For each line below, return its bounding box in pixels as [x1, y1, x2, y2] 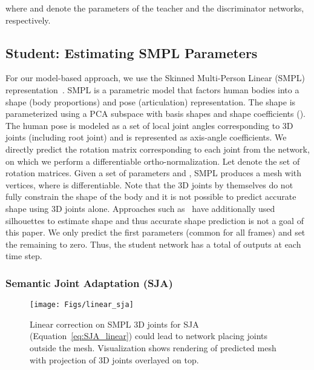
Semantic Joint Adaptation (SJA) [5, 275, 173, 290]
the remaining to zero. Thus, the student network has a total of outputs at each [5, 237, 301, 250]
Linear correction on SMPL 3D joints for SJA [30, 317, 199, 330]
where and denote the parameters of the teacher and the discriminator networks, [5, 2, 304, 14]
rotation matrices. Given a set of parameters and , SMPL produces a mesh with [5, 167, 302, 179]
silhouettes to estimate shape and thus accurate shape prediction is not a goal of [5, 214, 304, 226]
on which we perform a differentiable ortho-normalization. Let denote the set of [5, 154, 300, 167]
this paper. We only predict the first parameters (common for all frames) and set [5, 226, 306, 239]
